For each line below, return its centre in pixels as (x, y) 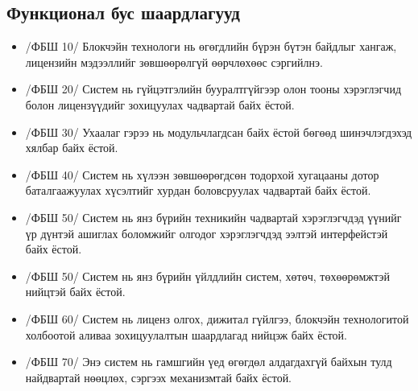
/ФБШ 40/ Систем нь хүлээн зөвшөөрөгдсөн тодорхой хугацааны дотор (202, 174)
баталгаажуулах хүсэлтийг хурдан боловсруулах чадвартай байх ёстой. (198, 190)
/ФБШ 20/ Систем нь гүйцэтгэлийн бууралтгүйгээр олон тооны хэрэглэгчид (213, 89)
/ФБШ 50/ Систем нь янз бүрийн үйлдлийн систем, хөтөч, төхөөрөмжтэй (207, 276)
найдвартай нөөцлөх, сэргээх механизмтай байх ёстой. (159, 377)
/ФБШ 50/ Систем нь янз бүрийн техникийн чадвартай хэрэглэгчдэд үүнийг (213, 217)
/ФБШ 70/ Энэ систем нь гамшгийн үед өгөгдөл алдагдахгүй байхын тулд (209, 362)
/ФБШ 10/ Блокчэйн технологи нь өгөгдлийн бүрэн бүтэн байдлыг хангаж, (211, 46)
